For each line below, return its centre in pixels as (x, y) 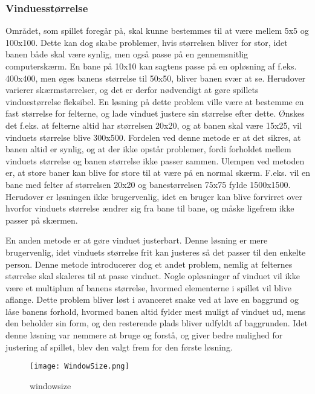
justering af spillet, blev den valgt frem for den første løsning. (119, 347)
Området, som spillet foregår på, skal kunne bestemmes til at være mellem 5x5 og (157, 31)
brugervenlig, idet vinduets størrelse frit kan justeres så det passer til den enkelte (156, 252)
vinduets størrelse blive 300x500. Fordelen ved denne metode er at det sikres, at (153, 137)
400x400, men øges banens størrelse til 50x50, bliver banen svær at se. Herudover (156, 78)
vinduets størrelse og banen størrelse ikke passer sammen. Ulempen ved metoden (155, 160)
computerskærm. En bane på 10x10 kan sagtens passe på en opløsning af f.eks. (151, 66)
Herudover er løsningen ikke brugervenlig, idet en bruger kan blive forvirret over (154, 196)
